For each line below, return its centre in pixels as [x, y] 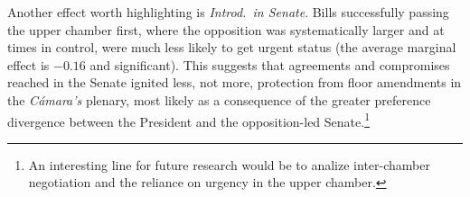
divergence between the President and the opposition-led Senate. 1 [188, 120]
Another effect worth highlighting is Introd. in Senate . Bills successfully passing [228, 12]
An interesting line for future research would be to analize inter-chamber [229, 164]
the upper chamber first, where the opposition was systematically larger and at [226, 29]
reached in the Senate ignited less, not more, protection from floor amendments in [235, 82]
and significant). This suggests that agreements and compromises [270, 64]
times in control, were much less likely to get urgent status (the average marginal [232, 47]
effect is [28, 64]
